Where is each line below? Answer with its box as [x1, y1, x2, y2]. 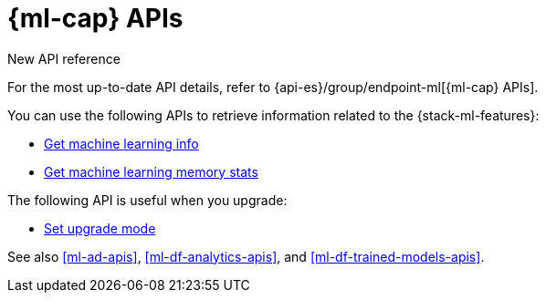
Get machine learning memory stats [44, 163, 258, 180]
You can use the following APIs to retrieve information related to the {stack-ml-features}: [7, 107, 540, 123]
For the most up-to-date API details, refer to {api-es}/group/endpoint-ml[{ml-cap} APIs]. [7, 78, 539, 95]
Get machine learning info [44, 135, 199, 151]
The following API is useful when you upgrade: [7, 191, 288, 208]
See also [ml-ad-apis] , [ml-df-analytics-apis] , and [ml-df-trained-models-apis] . [7, 248, 485, 264]
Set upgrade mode [44, 220, 156, 236]
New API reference [7, 50, 121, 67]
